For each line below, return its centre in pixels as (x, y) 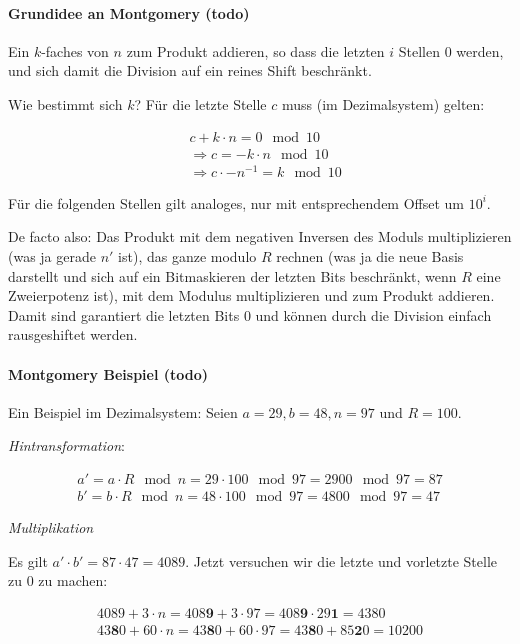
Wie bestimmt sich (65, 103)
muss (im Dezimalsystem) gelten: (383, 103)
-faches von (75, 50)
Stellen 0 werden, (451, 50)
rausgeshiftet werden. (73, 334)
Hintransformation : (66, 445)
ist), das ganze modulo (187, 255)
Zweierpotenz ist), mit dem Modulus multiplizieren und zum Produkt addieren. (251, 295)
